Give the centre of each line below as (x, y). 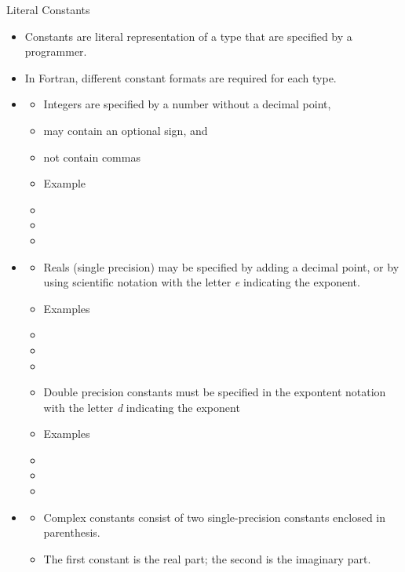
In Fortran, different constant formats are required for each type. (181, 77)
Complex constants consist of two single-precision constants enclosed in (215, 517)
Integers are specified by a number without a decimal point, (187, 104)
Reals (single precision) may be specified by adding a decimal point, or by (221, 266)
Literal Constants (48, 9)
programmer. (56, 51)
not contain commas (92, 157)
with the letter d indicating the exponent (142, 407)
